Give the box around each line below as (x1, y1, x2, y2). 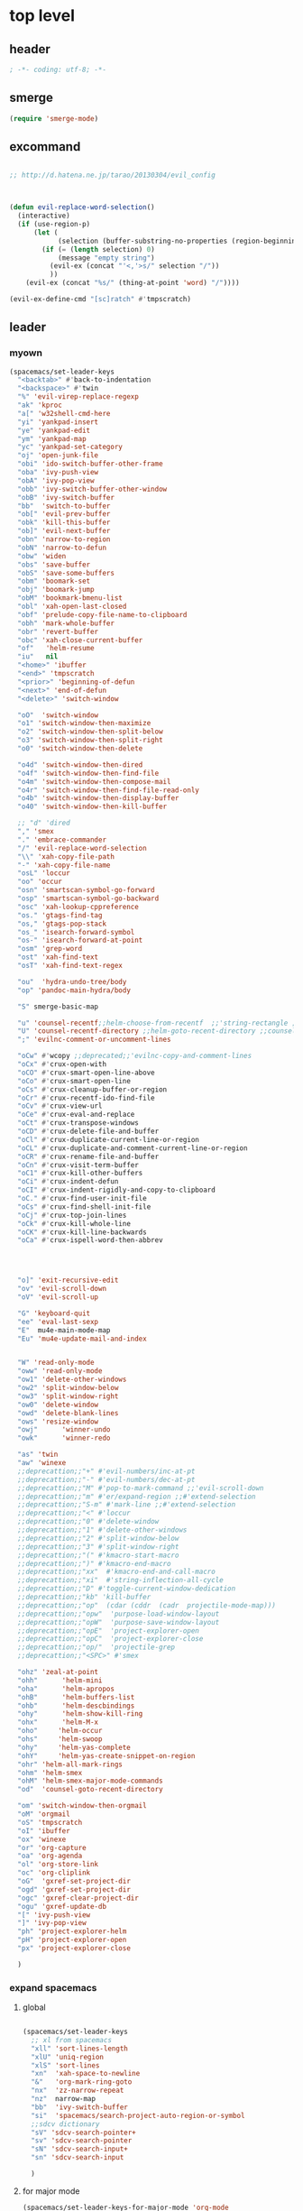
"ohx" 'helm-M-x (17, 1718, 99, 1727)
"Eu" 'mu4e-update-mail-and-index (17, 1334, 147, 1343)
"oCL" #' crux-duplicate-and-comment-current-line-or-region (17, 1143, 248, 1153)
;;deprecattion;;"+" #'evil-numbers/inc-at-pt (17, 1467, 196, 1476)
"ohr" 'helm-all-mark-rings (17, 1760, 124, 1769)
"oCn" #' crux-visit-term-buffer (17, 1160, 140, 1169)
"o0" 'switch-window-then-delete (17, 744, 143, 753)
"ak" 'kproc (17, 401, 63, 410)
